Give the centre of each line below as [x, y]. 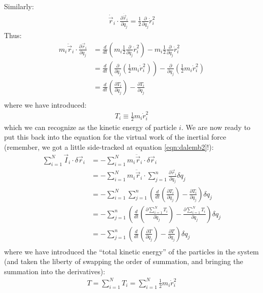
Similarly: [19, 6]
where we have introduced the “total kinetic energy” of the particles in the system [131, 251]
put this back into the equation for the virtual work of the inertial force [115, 137]
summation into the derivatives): [55, 271]
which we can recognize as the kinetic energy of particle [90, 127]
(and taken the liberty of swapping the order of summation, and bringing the [124, 261]
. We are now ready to [216, 127]
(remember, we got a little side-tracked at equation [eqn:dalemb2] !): [109, 147]
